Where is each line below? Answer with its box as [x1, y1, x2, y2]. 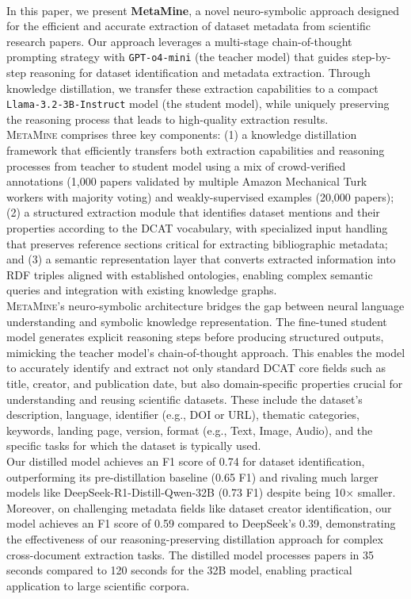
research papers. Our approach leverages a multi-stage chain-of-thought [6, 33, 352, 49]
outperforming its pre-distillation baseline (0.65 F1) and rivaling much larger [6, 468, 379, 485]
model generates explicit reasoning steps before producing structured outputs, [6, 328, 384, 345]
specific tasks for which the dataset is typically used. [6, 437, 261, 454]
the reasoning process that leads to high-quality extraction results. [6, 110, 329, 127]
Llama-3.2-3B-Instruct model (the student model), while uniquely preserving [6, 95, 390, 112]
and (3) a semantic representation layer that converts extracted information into [6, 251, 396, 267]
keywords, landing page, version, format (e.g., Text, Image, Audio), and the [6, 421, 373, 438]
